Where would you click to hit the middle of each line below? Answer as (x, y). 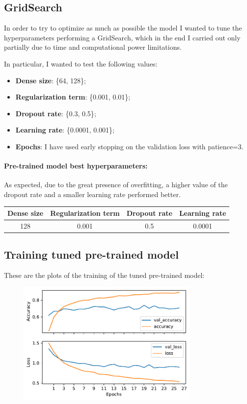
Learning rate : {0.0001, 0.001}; (65, 130)
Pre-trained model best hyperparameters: (76, 166)
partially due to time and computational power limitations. (93, 47)
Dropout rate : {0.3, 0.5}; (56, 113)
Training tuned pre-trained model (91, 254)
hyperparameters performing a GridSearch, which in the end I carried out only (122, 37)
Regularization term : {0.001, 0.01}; (73, 97)
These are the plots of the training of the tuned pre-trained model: (104, 275)
